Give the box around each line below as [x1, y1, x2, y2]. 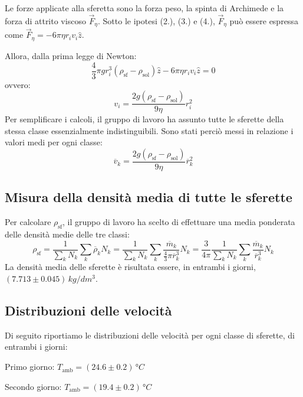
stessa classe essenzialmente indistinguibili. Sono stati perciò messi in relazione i [5, 124, 294, 136]
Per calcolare [5, 216, 51, 228]
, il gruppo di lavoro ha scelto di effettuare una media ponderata [62, 216, 295, 228]
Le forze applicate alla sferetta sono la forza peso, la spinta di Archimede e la [5, 2, 284, 14]
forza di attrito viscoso [5, 14, 86, 27]
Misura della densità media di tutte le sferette [5, 188, 292, 206]
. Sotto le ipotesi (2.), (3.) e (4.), [98, 14, 215, 27]
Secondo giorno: [5, 380, 62, 392]
